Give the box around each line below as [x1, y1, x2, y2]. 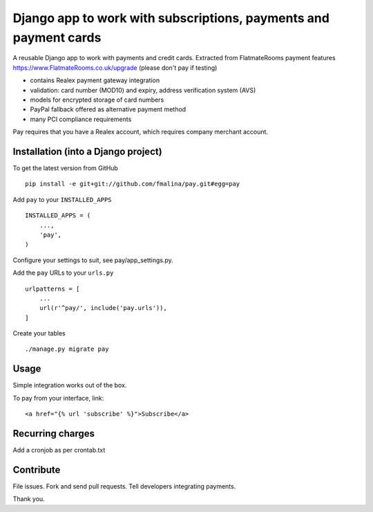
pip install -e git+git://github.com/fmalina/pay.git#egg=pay [25, 180, 240, 188]
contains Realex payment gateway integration [30, 76, 160, 84]
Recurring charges [12, 428, 95, 439]
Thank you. [12, 495, 45, 503]
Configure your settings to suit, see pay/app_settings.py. [12, 256, 174, 264]
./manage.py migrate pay [25, 345, 109, 353]
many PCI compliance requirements [30, 115, 132, 123]
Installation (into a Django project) [12, 145, 162, 157]
